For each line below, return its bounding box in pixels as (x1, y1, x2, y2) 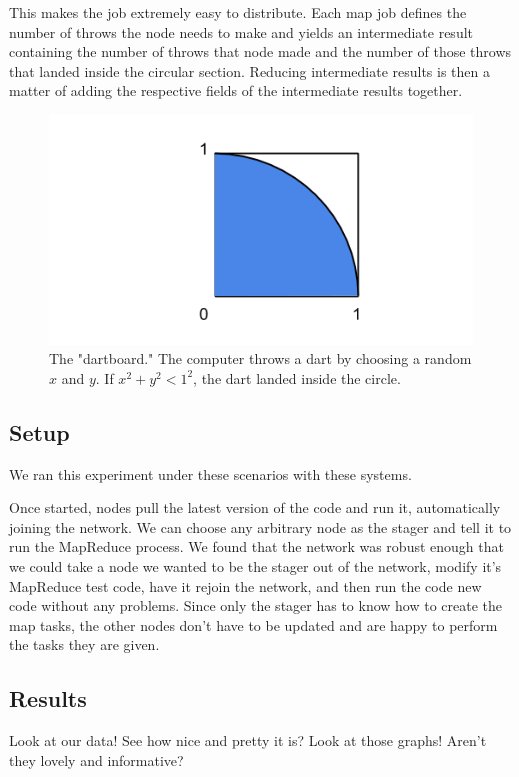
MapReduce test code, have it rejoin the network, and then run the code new (9, 575, 482, 596)
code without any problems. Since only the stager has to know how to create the (9, 595, 503, 616)
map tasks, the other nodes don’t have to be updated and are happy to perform (9, 614, 498, 635)
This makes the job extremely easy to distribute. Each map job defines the (9, 2, 467, 22)
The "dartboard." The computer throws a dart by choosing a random (49, 348, 472, 369)
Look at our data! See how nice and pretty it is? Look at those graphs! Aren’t (9, 730, 487, 751)
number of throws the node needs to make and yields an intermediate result (9, 21, 474, 42)
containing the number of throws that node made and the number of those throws (9, 41, 512, 62)
